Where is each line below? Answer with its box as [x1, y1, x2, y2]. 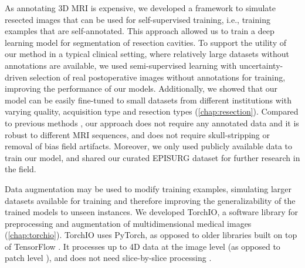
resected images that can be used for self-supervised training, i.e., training [5, 13, 270, 25]
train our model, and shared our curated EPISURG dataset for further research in [5, 151, 300, 163]
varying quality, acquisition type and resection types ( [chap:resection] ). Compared [5, 105, 299, 118]
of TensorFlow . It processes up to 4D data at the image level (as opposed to [5, 240, 280, 252]
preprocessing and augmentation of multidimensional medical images [5, 217, 252, 229]
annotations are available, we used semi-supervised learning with [5, 59, 237, 71]
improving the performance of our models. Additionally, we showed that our [5, 82, 278, 95]
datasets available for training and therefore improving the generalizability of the [5, 194, 296, 206]
